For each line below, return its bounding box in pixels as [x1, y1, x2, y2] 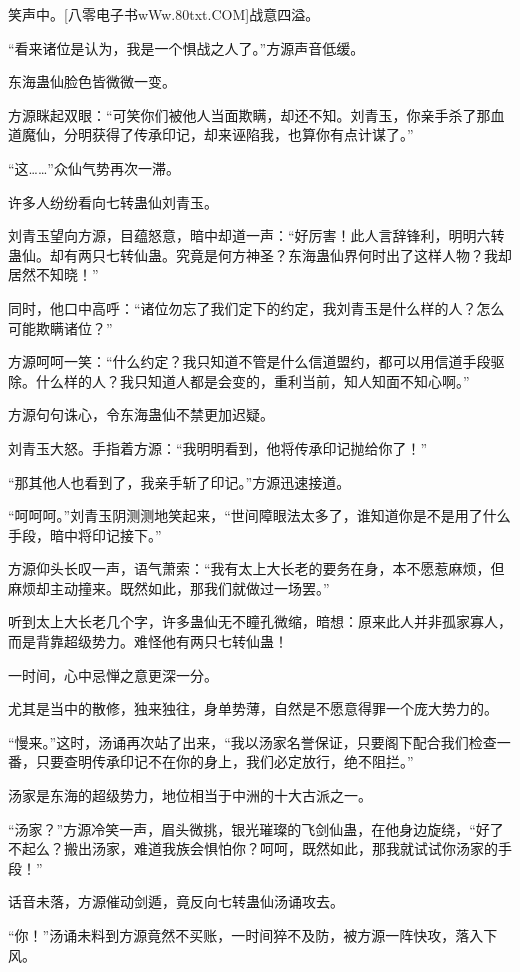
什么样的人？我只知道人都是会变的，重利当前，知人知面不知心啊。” [35, 370, 470, 391]
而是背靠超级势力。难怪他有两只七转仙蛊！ [8, 631, 288, 652]
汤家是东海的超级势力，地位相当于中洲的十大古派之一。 [8, 785, 372, 806]
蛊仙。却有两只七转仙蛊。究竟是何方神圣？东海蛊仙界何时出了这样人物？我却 [8, 244, 512, 265]
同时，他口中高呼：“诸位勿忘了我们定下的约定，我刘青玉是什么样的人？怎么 [8, 297, 505, 318]
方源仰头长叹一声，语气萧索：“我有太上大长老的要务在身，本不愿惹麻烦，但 [8, 558, 505, 579]
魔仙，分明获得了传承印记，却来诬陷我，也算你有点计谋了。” [21, 124, 414, 145]
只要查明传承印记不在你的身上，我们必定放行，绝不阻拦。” [35, 751, 414, 772]
